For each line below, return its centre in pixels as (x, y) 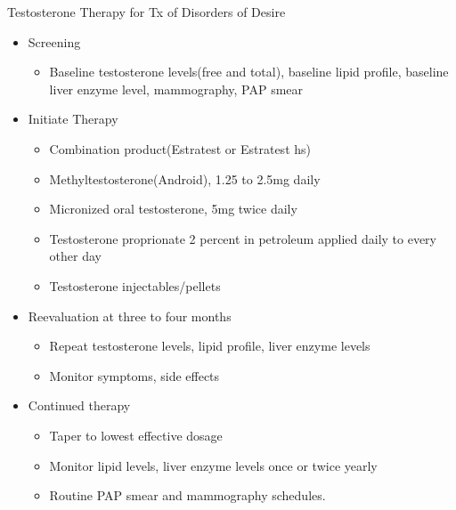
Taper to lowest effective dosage (136, 435)
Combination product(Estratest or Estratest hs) (180, 148)
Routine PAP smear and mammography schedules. (187, 495)
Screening (54, 41)
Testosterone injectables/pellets (135, 285)
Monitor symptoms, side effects (134, 375)
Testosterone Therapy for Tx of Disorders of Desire (147, 12)
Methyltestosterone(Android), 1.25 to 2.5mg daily (185, 178)
